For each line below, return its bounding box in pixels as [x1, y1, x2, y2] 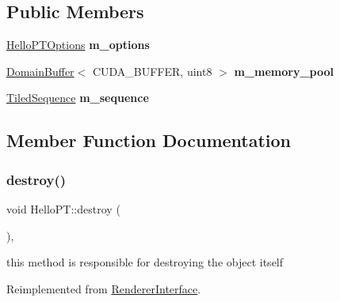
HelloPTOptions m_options [6, 36, 150, 53]
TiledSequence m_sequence [6, 89, 149, 106]
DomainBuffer [6, 62, 74, 79]
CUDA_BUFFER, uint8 [92, 62, 212, 79]
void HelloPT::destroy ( [6, 200, 120, 217]
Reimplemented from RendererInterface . [6, 280, 201, 296]
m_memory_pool [234, 62, 334, 79]
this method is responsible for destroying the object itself [6, 254, 284, 270]
